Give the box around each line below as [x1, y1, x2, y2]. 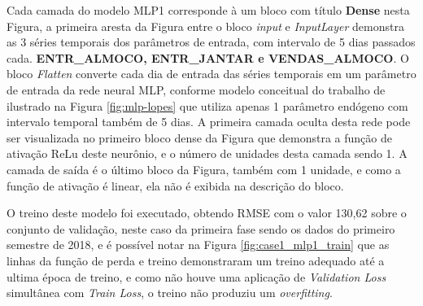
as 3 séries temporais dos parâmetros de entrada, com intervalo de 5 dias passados [7, 33, 416, 50]
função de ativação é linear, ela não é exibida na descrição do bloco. [7, 177, 344, 194]
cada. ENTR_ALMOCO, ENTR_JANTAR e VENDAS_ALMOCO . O [7, 49, 409, 66]
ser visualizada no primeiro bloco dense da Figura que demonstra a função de [7, 129, 392, 146]
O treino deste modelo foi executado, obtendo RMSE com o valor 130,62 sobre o [7, 204, 407, 221]
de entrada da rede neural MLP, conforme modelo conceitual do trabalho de [7, 81, 386, 98]
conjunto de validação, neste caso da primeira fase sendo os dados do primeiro [7, 220, 395, 237]
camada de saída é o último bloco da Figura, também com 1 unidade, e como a [7, 160, 401, 177]
